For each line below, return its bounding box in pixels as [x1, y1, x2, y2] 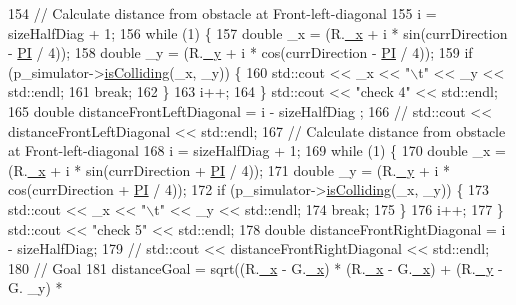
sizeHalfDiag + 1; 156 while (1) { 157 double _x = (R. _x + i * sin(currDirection [8, 22, 508, 43]
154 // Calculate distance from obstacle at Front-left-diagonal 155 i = [8, 3, 437, 23]
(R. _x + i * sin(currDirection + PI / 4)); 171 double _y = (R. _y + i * [8, 159, 451, 180]
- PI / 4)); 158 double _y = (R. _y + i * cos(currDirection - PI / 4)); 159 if [8, 42, 473, 63]
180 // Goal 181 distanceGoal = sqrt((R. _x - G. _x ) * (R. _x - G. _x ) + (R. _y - [8, 257, 503, 278]
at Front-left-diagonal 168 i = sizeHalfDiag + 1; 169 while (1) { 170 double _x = [8, 140, 506, 161]
